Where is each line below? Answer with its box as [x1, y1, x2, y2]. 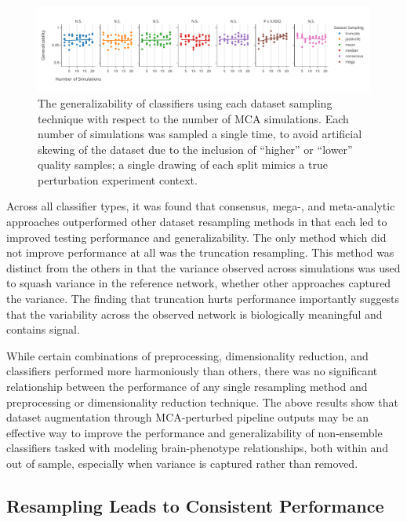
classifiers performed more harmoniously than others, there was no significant [6, 363, 378, 379]
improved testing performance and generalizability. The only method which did [6, 228, 387, 245]
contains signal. [6, 321, 80, 338]
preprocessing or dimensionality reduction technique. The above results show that [6, 393, 398, 410]
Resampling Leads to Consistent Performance [6, 493, 384, 517]
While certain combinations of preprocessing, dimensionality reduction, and [6, 347, 369, 363]
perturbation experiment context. [38, 171, 198, 188]
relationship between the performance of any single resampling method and [6, 378, 368, 394]
